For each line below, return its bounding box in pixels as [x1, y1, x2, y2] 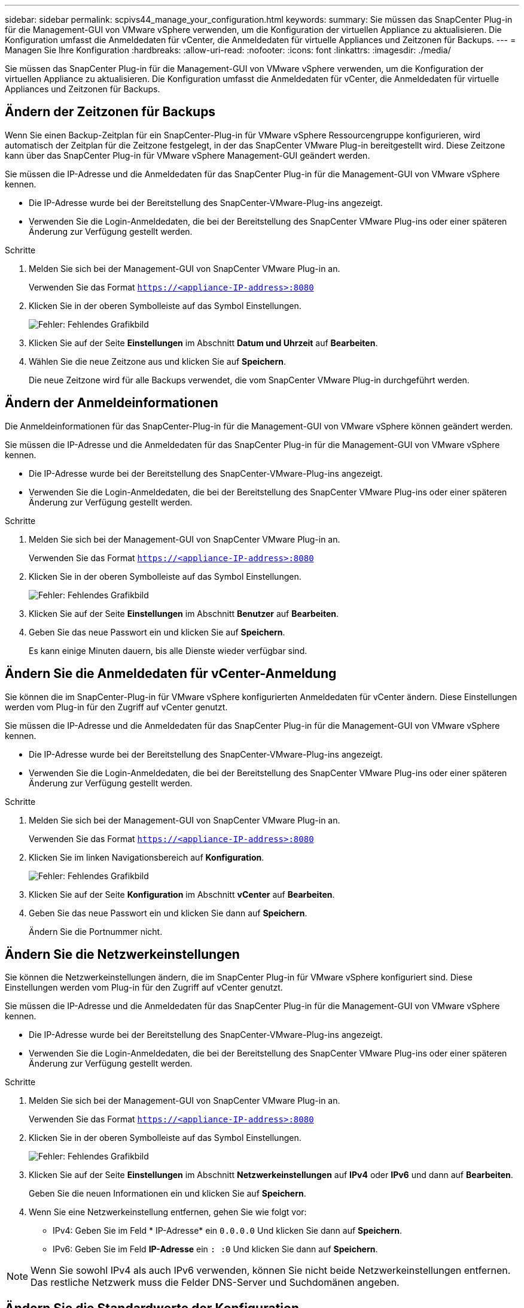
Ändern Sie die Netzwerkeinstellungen [5, 946, 240, 962]
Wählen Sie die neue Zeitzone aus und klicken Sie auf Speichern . [29, 356, 287, 367]
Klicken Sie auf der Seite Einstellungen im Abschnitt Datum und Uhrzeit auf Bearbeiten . [29, 337, 378, 348]
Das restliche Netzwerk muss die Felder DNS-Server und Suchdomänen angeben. [31, 1276, 400, 1289]
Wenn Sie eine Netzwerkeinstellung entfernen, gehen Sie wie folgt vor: [29, 1207, 307, 1218]
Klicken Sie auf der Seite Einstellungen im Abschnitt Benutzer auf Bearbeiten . [29, 608, 339, 619]
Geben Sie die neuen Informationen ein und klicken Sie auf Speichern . [29, 1188, 306, 1199]
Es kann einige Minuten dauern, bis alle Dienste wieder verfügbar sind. [29, 645, 307, 656]
